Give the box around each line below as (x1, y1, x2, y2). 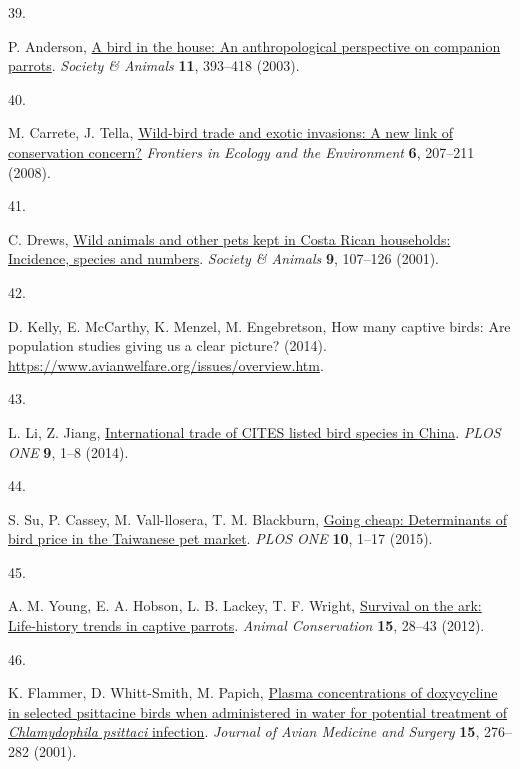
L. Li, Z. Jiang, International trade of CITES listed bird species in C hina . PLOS (8, 421, 501, 442)
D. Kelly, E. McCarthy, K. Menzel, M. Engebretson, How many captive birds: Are (8, 315, 511, 336)
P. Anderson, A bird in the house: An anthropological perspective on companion (8, 35, 501, 56)
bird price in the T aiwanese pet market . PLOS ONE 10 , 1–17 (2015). (8, 528, 433, 549)
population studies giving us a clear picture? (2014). (8, 335, 327, 356)
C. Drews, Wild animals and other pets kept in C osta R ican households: (8, 228, 451, 249)
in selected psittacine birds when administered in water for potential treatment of (8, 701, 508, 722)
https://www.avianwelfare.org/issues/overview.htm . (8, 354, 324, 375)
